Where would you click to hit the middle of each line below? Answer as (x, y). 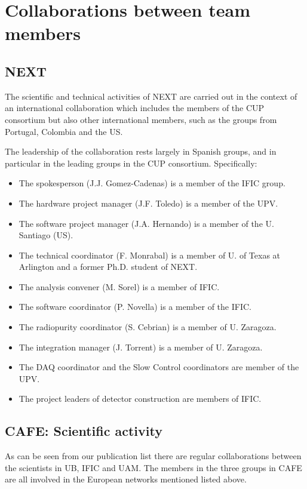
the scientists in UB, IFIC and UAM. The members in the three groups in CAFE (153, 467)
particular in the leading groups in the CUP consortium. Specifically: (131, 163)
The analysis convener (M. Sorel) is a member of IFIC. (119, 286)
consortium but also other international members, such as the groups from (141, 119)
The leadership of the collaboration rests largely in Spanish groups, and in (141, 151)
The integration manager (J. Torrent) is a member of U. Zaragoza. (141, 347)
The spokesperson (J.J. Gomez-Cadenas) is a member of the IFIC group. (152, 183)
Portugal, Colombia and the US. (64, 131)
